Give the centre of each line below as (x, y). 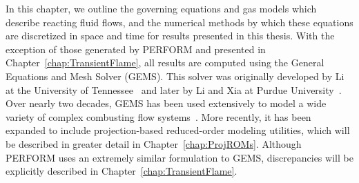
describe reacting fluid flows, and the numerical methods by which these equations (179, 22)
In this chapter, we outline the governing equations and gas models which (161, 8)
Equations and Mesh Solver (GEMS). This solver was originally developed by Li (175, 76)
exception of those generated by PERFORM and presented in (136, 49)
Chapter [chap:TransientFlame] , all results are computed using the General (165, 62)
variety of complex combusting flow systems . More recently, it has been (158, 116)
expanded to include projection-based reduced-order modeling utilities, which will (178, 130)
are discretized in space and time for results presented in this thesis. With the (170, 36)
